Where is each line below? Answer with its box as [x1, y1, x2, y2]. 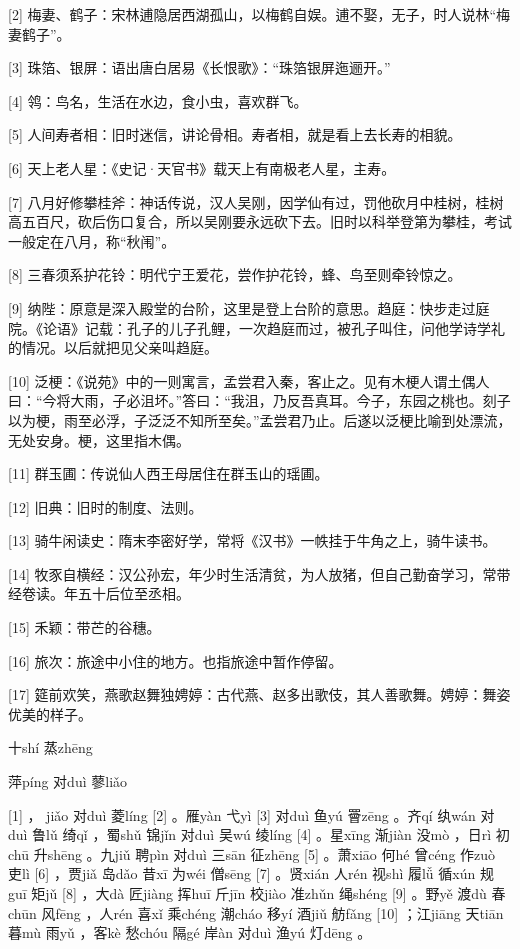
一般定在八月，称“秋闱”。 [8, 230, 176, 251]
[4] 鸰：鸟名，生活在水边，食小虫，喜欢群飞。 [8, 90, 308, 111]
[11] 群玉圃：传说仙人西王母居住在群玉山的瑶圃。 [8, 463, 329, 484]
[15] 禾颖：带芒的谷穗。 [8, 617, 161, 638]
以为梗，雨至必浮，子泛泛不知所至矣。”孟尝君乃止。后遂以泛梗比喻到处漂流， [8, 409, 512, 430]
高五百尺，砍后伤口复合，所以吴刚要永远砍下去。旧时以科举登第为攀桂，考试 [8, 211, 512, 232]
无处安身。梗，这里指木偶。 [8, 429, 190, 450]
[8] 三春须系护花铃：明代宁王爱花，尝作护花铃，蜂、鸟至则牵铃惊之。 [8, 264, 462, 285]
